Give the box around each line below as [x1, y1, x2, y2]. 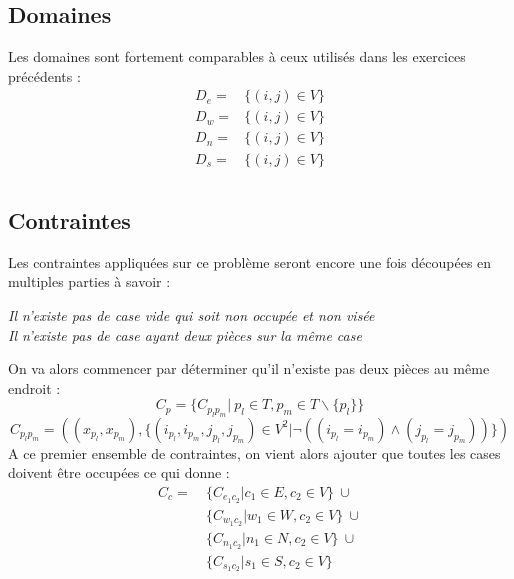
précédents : [8, 65, 81, 86]
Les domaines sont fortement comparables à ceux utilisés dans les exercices [8, 46, 466, 67]
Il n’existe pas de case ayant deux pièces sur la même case [8, 324, 362, 345]
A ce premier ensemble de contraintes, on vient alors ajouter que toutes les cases [8, 442, 501, 463]
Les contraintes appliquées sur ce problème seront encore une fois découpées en [8, 251, 492, 272]
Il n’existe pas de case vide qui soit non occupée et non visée [8, 304, 375, 325]
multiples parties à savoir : [8, 271, 171, 292]
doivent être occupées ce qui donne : [8, 462, 230, 483]
